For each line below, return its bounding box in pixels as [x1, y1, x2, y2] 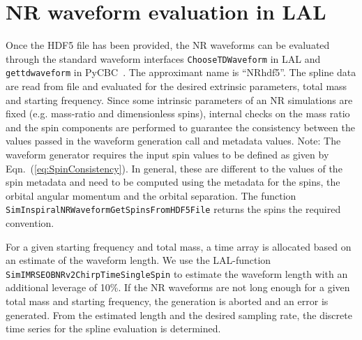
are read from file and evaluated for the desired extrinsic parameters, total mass [6, 79, 347, 94]
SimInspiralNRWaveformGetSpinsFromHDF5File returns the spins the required [6, 202, 341, 216]
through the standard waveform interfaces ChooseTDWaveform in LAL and [6, 51, 321, 66]
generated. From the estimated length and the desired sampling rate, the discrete [6, 307, 352, 322]
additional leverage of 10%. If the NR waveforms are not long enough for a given [6, 280, 350, 295]
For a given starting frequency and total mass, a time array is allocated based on [6, 239, 352, 253]
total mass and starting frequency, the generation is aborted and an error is [6, 294, 329, 309]
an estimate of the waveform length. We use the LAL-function [6, 253, 271, 267]
